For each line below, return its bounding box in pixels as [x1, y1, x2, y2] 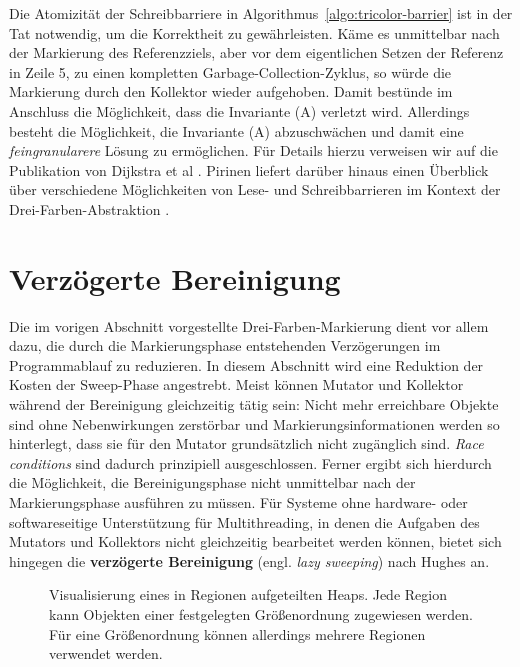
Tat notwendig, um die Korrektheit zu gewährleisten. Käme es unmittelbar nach [9, 22, 500, 43]
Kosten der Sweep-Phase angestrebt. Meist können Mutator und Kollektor [9, 374, 464, 395]
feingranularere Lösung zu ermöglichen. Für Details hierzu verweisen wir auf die [9, 140, 498, 161]
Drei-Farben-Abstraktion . [9, 198, 170, 219]
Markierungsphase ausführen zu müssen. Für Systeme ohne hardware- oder [9, 492, 468, 512]
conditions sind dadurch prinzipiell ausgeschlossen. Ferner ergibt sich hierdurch [9, 452, 492, 473]
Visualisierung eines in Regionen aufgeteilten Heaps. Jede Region [49, 584, 447, 605]
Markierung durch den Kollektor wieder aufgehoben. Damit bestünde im [9, 81, 453, 102]
